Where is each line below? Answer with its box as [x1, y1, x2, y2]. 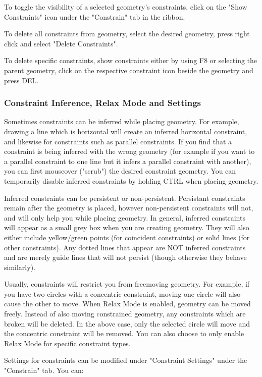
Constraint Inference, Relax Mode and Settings [4, 96, 201, 109]
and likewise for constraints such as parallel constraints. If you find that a [4, 136, 232, 146]
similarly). [4, 261, 35, 272]
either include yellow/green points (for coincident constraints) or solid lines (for [4, 232, 250, 242]
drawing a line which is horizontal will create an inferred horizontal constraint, [4, 126, 247, 136]
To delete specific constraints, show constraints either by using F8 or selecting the [4, 55, 257, 66]
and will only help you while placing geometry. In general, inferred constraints [4, 212, 245, 223]
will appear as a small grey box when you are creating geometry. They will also [4, 222, 249, 233]
